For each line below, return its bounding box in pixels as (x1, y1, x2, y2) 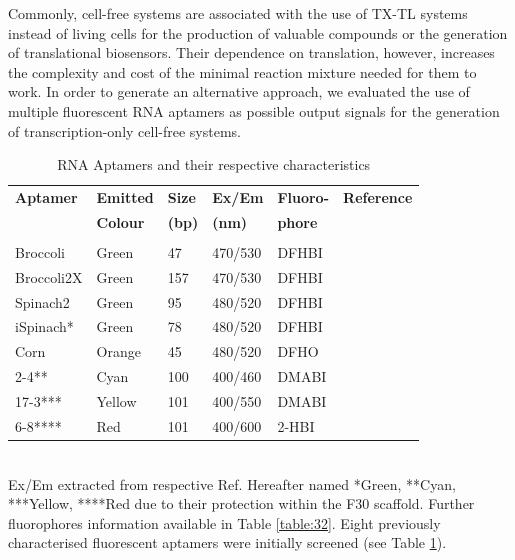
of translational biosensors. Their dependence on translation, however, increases (8, 42, 495, 63)
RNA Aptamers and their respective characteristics (57, 154, 371, 175)
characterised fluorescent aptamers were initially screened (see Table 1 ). (8, 532, 447, 553)
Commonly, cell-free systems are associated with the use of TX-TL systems (8, 3, 468, 23)
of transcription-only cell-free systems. (8, 120, 241, 141)
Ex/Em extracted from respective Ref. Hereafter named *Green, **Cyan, (8, 473, 456, 494)
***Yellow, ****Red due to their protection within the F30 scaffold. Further (8, 493, 475, 514)
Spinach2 (15, 291, 70, 312)
